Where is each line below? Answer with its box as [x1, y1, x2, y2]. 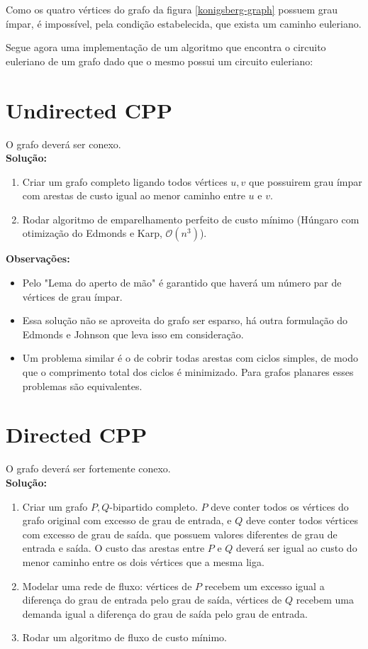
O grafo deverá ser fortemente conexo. [6, 461, 171, 476]
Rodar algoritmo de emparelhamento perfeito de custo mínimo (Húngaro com [22, 211, 359, 226]
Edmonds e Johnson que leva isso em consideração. [22, 326, 244, 341]
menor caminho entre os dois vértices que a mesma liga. [22, 554, 264, 569]
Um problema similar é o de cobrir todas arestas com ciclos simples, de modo [22, 350, 358, 365]
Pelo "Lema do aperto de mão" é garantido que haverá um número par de [22, 275, 342, 290]
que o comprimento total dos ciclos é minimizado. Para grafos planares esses [22, 365, 354, 379]
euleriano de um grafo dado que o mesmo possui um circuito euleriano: [6, 53, 313, 68]
